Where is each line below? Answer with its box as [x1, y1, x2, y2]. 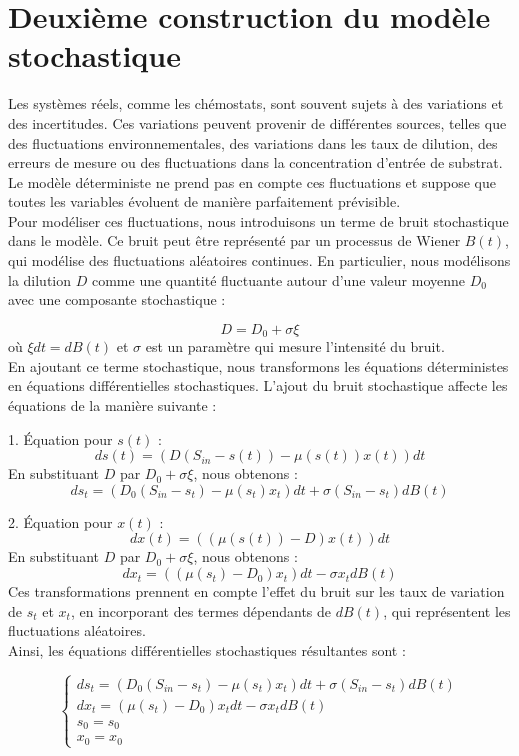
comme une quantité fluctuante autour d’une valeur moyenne [91, 269, 465, 290]
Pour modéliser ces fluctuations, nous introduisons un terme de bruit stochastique [8, 210, 509, 231]
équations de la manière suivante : [8, 395, 217, 416]
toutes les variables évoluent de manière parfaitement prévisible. [8, 191, 401, 212]
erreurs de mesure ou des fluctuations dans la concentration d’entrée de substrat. [8, 152, 503, 173]
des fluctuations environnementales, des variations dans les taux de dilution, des [8, 132, 498, 153]
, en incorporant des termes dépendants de [70, 600, 332, 621]
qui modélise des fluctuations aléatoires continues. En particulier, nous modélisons [8, 250, 511, 271]
